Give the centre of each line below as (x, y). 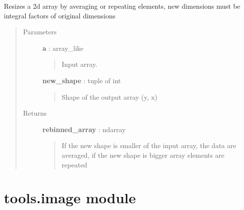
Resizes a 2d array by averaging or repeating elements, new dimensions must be (122, 6)
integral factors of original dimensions (60, 15)
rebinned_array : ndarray (84, 129)
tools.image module (70, 198)
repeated (75, 164)
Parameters (40, 32)
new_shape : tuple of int (82, 80)
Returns (35, 113)
